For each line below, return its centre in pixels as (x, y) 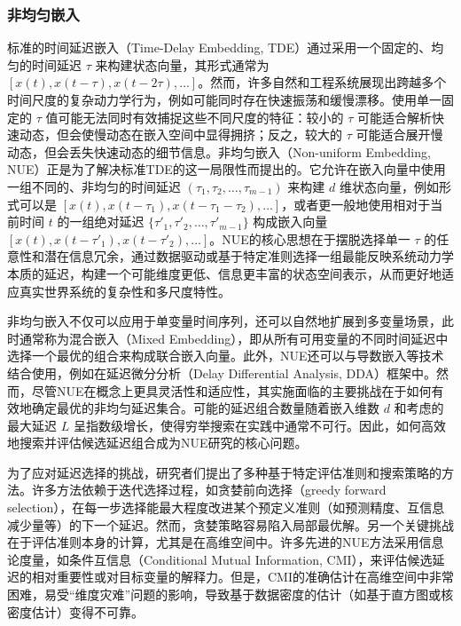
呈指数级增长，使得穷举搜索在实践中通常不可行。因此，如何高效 (259, 425)
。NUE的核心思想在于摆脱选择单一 (310, 238)
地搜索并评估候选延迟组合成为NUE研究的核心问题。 (157, 443)
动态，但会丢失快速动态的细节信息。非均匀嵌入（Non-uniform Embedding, (219, 151)
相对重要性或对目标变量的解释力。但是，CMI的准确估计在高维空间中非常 (242, 577)
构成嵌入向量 (290, 222)
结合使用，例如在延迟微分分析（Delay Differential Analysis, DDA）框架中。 (222, 372)
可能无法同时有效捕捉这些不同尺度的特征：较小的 (201, 117)
